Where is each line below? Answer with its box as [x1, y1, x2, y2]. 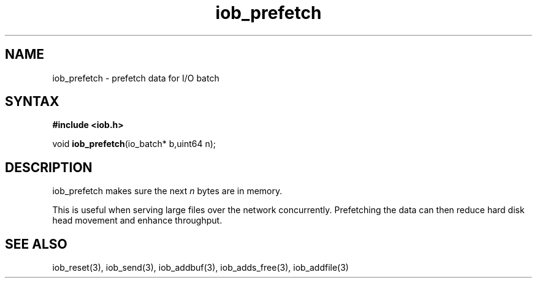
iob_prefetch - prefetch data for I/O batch [52, 72, 219, 83]
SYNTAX [5, 94, 59, 110]
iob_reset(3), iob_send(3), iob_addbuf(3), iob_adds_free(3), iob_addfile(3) [52, 262, 349, 273]
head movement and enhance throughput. [52, 215, 223, 226]
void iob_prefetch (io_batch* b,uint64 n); [52, 138, 216, 149]
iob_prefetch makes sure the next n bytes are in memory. [52, 186, 283, 197]
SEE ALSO [5, 236, 67, 252]
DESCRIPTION [5, 159, 93, 175]
